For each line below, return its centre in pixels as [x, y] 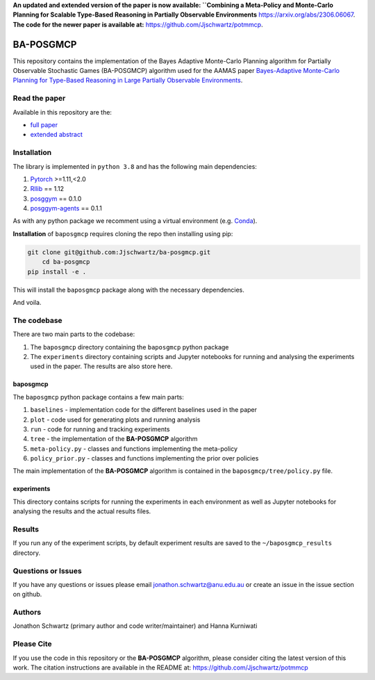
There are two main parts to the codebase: [74, 334]
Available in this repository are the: [62, 112]
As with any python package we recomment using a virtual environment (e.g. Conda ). [135, 221]
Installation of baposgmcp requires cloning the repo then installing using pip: [123, 233]
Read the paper [39, 99]
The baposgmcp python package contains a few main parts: [98, 397]
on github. [27, 595]
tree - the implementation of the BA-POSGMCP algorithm [114, 439]
